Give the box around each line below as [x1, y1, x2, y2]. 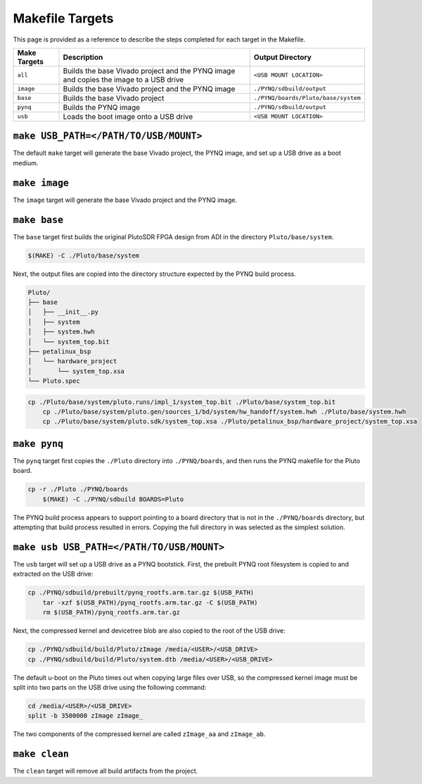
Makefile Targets [13, 11, 114, 26]
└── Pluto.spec [27, 377, 80, 385]
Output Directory [253, 52, 312, 62]
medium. [13, 158, 39, 167]
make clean [13, 748, 70, 760]
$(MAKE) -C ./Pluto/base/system [27, 251, 140, 260]
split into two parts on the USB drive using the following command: [13, 683, 207, 691]
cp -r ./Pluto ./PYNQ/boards [27, 486, 129, 493]
